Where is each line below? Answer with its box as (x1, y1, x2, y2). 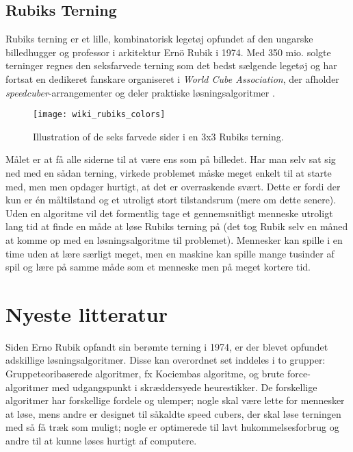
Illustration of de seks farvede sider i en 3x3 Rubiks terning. (33, 129, 284, 143)
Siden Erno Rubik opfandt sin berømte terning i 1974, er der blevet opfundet (5, 339, 328, 353)
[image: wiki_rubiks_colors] (33, 110, 166, 120)
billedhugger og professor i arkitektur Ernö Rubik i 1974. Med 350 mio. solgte (5, 45, 331, 59)
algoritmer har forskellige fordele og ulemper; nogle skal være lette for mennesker (5, 393, 345, 407)
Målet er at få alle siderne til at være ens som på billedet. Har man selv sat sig (5, 152, 336, 166)
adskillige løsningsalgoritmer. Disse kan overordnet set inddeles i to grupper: (5, 353, 326, 367)
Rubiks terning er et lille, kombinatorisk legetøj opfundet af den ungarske (5, 32, 313, 46)
